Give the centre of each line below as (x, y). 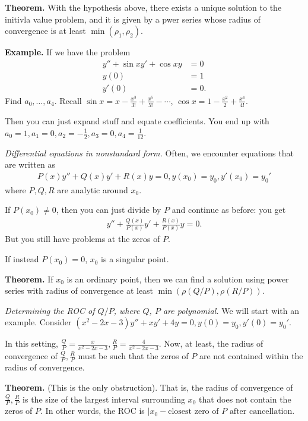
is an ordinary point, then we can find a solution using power (178, 279)
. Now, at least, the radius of (211, 343)
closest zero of (193, 412)
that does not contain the (245, 399)
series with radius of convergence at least (79, 290)
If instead (22, 259)
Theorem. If (29, 279)
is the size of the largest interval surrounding (104, 399)
